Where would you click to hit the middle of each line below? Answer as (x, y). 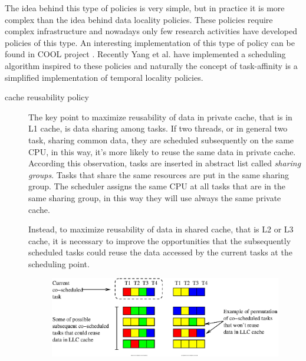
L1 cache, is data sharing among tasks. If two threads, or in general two (158, 128)
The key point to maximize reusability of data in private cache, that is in (160, 116)
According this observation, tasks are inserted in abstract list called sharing (165, 163)
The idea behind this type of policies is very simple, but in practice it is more (145, 8)
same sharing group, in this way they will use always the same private (155, 197)
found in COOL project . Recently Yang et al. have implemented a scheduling (145, 54)
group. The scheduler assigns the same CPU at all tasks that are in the (157, 186)
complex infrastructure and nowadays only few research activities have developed (151, 31)
